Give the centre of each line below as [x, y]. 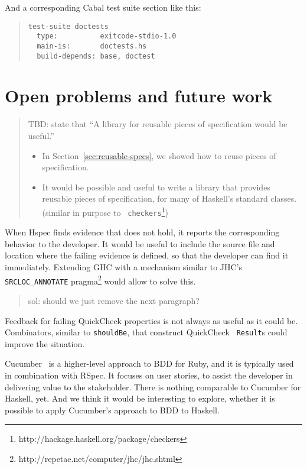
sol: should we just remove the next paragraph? [114, 300]
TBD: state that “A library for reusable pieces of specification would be [158, 124]
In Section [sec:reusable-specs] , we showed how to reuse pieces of [159, 155]
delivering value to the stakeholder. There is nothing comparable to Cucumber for [153, 386]
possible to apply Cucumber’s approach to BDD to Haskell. [112, 410]
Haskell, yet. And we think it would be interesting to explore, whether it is [140, 398]
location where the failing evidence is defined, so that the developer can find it [147, 255]
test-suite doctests [68, 26]
